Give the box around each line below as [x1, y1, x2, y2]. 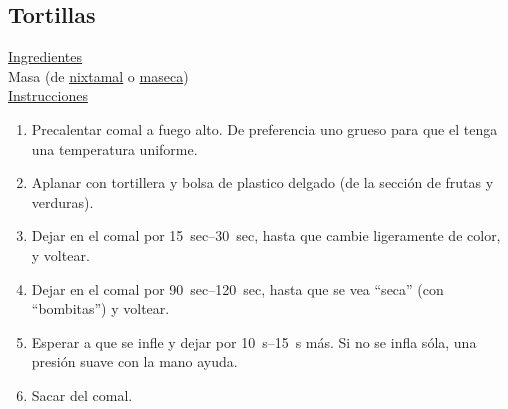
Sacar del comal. [31, 384, 133, 405]
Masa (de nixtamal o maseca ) [8, 65, 189, 86]
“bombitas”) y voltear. [31, 298, 170, 319]
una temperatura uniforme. [31, 138, 198, 159]
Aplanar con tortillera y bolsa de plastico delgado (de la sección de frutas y [31, 172, 494, 193]
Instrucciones [8, 85, 88, 106]
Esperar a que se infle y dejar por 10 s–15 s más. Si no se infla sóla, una [31, 331, 477, 352]
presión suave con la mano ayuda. [31, 351, 238, 372]
